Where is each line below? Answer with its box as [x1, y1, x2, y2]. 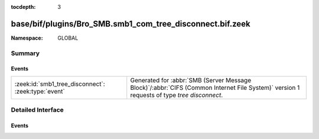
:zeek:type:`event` [14, 87, 65, 95]
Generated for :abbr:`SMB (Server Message [130, 76, 251, 84]
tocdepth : [11, 4, 36, 10]
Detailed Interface [11, 106, 64, 114]
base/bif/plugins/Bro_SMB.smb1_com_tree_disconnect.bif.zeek [11, 18, 250, 29]
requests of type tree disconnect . [130, 90, 223, 99]
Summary [11, 49, 40, 57]
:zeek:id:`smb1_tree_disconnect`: [14, 80, 106, 88]
